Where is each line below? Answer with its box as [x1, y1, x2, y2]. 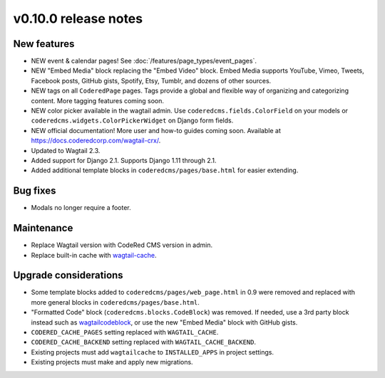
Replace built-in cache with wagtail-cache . [31, 251, 157, 259]
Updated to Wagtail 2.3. [31, 146, 101, 154]
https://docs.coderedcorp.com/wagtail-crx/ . [31, 136, 161, 145]
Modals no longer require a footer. [31, 204, 131, 212]
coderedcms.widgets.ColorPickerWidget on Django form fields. [31, 116, 234, 125]
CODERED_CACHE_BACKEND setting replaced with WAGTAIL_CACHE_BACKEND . [31, 338, 257, 347]
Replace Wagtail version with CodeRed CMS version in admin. [31, 241, 213, 249]
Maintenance [13, 222, 73, 234]
